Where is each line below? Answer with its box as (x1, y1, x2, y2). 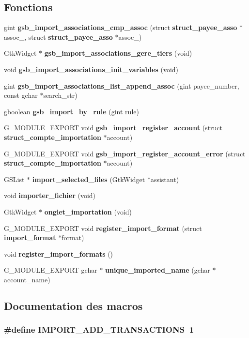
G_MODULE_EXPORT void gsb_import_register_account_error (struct (4, 148, 246, 158)
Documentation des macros (4, 298, 143, 313)
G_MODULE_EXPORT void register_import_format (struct (4, 223, 202, 233)
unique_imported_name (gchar (105, 265, 210, 275)
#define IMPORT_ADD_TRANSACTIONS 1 (4, 323, 194, 336)
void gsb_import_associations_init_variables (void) (4, 64, 179, 74)
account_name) (4, 274, 50, 284)
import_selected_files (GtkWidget (32, 174, 145, 184)
